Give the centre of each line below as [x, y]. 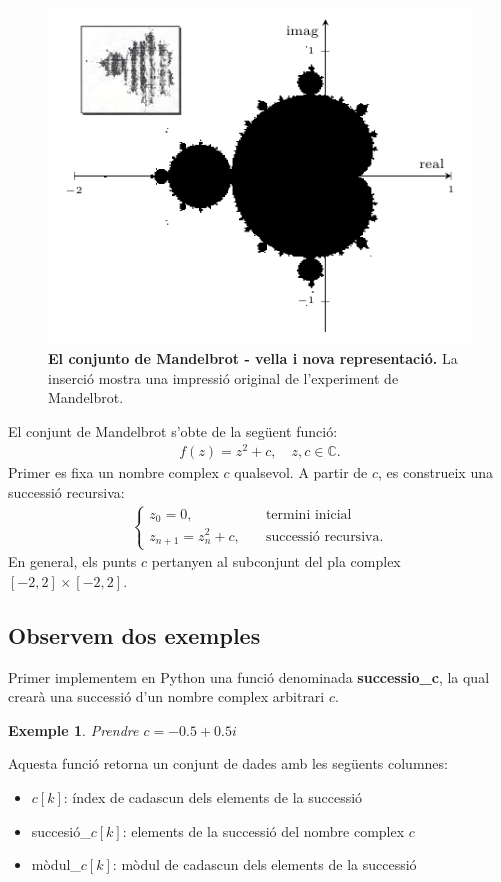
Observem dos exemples [134, 634]
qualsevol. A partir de [301, 472]
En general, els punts [72, 561]
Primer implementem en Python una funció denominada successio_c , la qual [249, 676]
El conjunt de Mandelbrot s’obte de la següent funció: [173, 430]
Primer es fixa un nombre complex [113, 472]
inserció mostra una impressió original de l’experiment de [223, 377]
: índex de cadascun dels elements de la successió [213, 797]
